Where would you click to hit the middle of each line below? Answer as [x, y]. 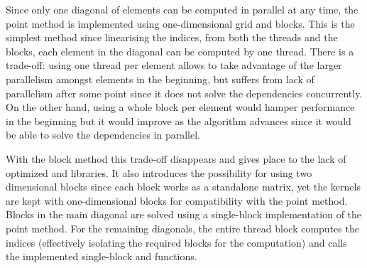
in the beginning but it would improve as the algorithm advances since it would [179, 120]
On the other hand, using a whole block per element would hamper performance [180, 107]
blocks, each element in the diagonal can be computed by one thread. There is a [180, 51]
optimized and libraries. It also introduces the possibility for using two [159, 172]
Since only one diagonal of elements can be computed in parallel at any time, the [182, 9]
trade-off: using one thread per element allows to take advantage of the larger [174, 65]
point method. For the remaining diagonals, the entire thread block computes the [182, 228]
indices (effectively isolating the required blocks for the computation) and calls [176, 242]
